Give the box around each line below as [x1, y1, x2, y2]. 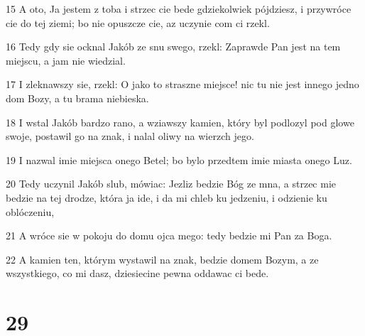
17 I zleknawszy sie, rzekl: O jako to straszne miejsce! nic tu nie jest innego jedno [6, 77, 359, 92]
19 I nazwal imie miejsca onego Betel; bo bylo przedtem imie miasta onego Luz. [6, 152, 352, 167]
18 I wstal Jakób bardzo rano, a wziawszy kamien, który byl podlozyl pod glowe [6, 114, 354, 129]
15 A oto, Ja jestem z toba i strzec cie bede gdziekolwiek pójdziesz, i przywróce [6, 1, 352, 16]
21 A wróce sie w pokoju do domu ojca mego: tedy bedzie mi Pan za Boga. [6, 228, 332, 243]
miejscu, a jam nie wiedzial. [6, 53, 126, 67]
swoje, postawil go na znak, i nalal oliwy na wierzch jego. [6, 129, 254, 143]
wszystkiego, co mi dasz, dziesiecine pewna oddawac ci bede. [6, 266, 269, 281]
